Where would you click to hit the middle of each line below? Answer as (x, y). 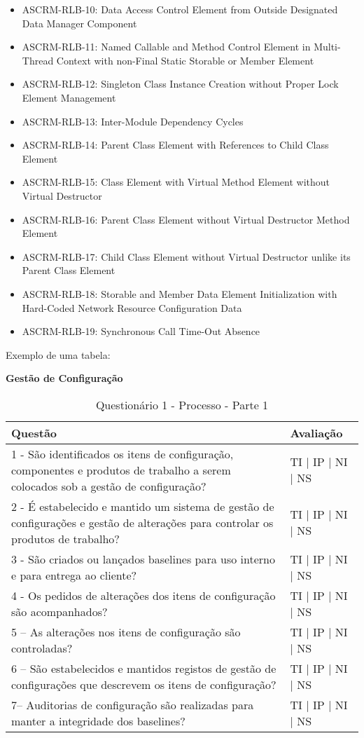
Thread (38, 60)
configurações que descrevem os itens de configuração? (144, 684)
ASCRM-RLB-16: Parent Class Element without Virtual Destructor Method (186, 219)
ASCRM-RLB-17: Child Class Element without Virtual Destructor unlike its (186, 256)
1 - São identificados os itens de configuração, (122, 453)
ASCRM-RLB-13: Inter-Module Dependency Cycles (133, 121)
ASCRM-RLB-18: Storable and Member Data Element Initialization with (180, 293)
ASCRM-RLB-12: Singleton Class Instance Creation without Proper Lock (180, 84)
